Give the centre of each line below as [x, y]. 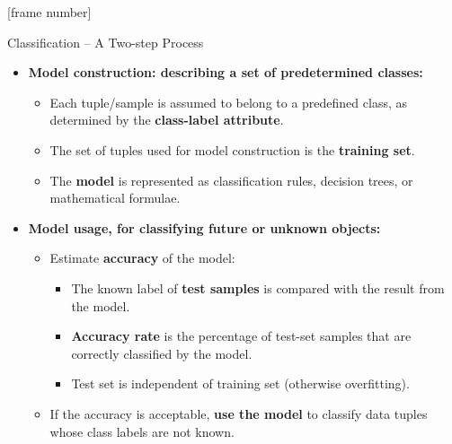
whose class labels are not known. [142, 431]
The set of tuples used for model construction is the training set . [232, 149]
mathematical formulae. [115, 198]
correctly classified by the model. [162, 353]
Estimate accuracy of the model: [142, 258]
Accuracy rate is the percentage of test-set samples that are [241, 336]
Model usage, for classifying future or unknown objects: [204, 227]
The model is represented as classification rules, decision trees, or [231, 180]
